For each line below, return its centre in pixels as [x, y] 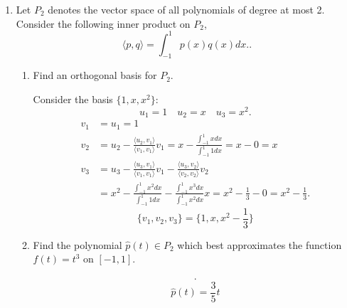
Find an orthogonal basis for [95, 75]
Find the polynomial [78, 244]
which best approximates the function [260, 244]
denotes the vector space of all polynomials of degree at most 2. [186, 9]
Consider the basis [73, 99]
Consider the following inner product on [103, 23]
